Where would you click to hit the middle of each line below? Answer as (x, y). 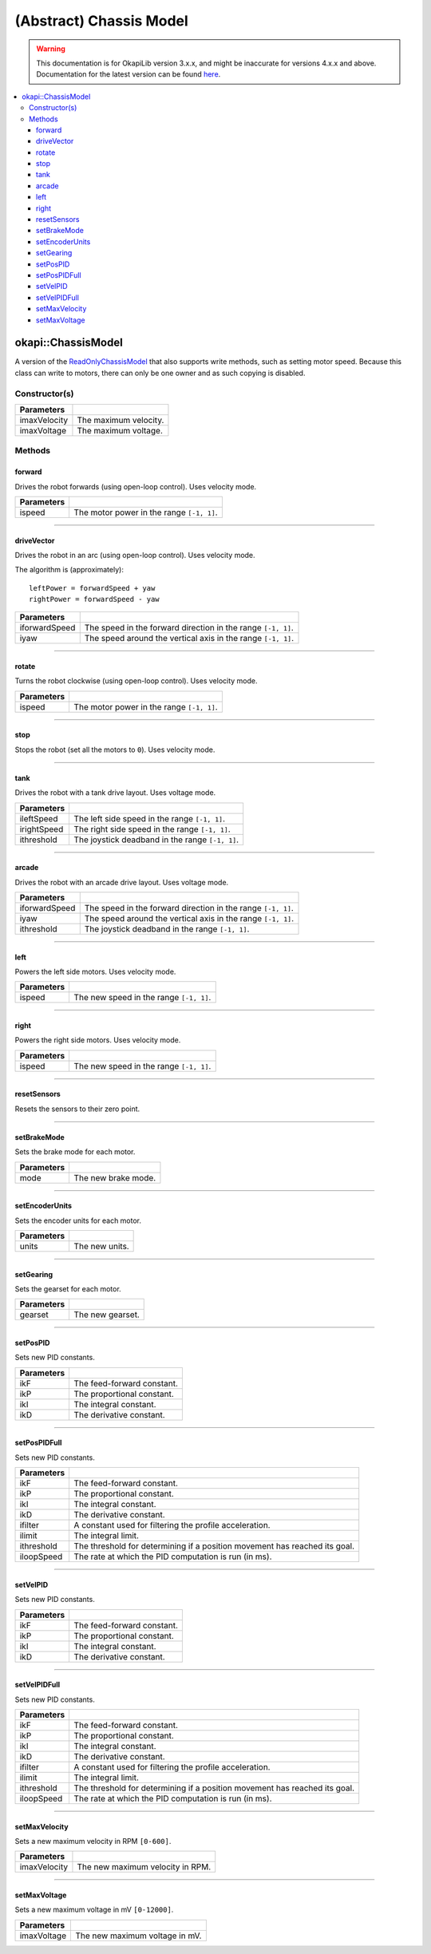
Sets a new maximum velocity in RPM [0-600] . (93, 1841)
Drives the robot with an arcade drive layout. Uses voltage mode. (122, 882)
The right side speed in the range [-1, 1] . (152, 829)
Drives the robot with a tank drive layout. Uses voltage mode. (115, 793)
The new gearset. (107, 1315)
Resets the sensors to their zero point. (77, 1109)
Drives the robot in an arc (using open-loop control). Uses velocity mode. (135, 555)
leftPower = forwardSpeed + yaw (92, 588)
